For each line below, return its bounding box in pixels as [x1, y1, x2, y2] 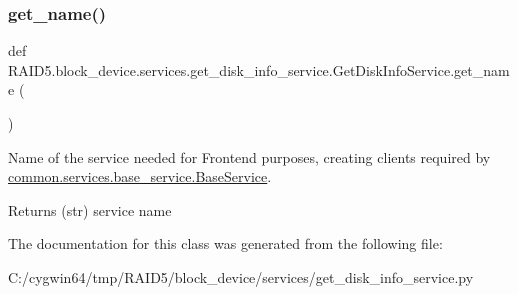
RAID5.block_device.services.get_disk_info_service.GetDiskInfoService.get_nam [8, 59, 510, 80]
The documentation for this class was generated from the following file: [8, 233, 443, 254]
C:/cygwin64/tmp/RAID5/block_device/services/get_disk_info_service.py [8, 266, 474, 287]
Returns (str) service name [8, 199, 172, 220]
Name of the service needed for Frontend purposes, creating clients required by [8, 146, 491, 167]
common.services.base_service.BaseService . [8, 166, 272, 187]
